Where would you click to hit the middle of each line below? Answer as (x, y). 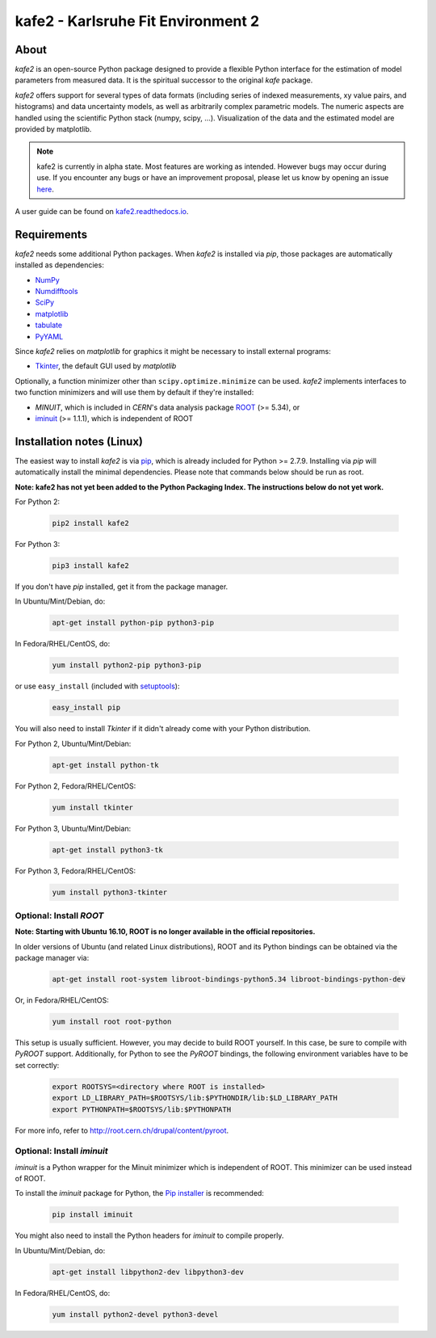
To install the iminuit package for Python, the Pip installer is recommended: (139, 1193)
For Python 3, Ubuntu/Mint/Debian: (73, 828)
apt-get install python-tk (105, 765)
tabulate (49, 325)
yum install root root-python (112, 1022)
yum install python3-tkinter (110, 892)
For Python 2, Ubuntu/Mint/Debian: (73, 743)
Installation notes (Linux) (79, 442)
